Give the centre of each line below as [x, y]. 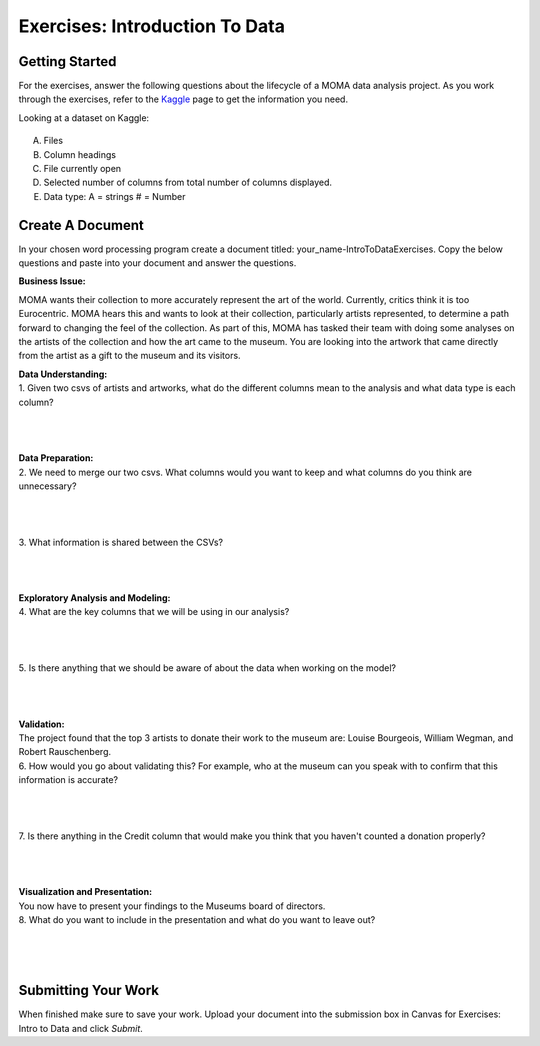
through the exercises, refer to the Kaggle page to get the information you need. [183, 99]
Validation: [41, 724]
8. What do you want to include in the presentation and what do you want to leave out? [197, 920]
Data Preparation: [56, 458]
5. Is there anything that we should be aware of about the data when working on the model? [207, 668]
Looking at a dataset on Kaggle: [84, 117]
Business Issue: [52, 281]
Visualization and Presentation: [85, 892]
